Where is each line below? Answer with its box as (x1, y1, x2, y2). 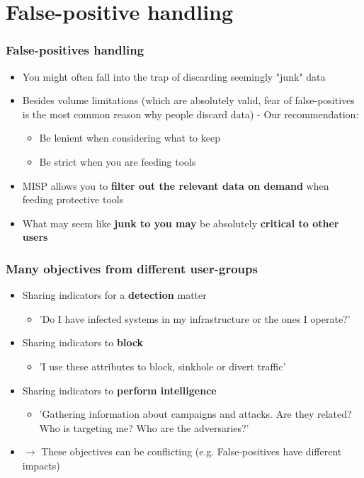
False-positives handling (6, 41, 144, 59)
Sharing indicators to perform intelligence (22, 382, 217, 397)
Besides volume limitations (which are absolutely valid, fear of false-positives (22, 93, 355, 108)
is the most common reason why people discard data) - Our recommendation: (22, 106, 359, 121)
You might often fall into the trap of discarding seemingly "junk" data (22, 69, 326, 84)
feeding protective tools (22, 192, 124, 207)
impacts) (22, 457, 60, 472)
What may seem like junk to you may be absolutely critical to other (22, 215, 339, 230)
